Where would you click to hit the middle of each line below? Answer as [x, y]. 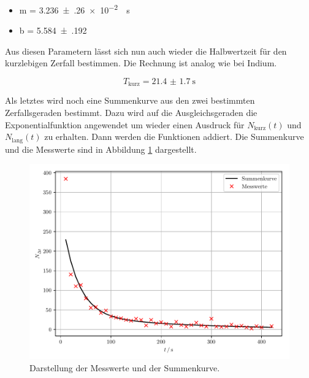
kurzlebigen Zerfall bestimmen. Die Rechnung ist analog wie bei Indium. [141, 63]
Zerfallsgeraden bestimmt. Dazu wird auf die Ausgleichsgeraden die [131, 113]
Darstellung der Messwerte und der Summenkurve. [125, 367]
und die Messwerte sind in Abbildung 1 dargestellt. [101, 149]
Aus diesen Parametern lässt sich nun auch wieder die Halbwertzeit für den [146, 51]
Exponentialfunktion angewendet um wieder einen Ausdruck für [125, 124]
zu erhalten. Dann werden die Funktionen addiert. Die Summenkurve [174, 137]
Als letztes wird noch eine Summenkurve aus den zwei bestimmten [130, 100]
